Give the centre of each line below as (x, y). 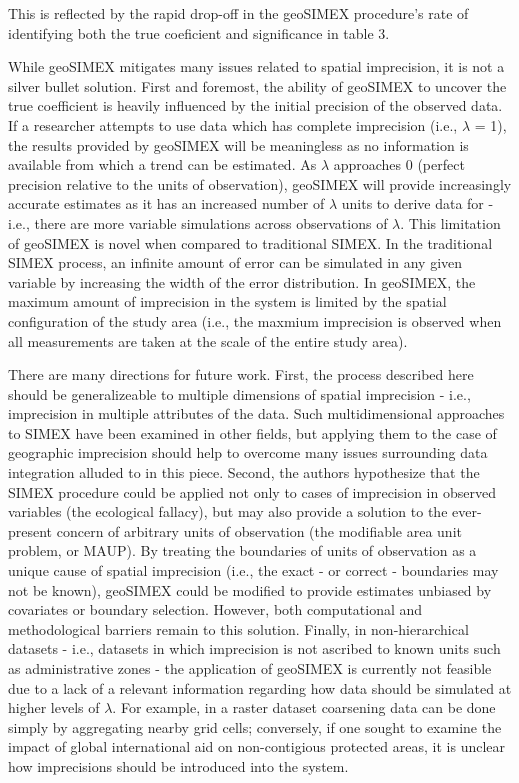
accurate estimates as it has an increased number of (166, 203)
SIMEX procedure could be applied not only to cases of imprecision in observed (252, 491)
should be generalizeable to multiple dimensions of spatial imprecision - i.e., (239, 393)
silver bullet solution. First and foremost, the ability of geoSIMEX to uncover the (257, 85)
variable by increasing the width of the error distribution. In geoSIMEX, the (242, 281)
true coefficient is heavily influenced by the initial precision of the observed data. (255, 105)
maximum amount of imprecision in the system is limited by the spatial (227, 301)
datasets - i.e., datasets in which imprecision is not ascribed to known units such (254, 648)
